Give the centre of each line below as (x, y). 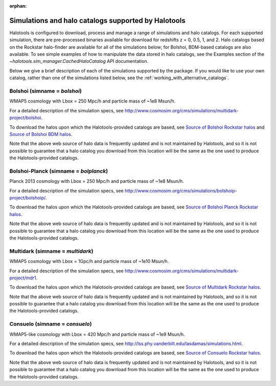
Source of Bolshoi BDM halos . (41, 134)
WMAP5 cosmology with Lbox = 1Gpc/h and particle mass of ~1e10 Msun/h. (89, 261)
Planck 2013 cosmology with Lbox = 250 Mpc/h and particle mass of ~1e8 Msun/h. (97, 181)
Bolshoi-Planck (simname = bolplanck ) (59, 171)
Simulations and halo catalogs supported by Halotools (98, 20)
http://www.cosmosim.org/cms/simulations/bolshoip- (181, 190)
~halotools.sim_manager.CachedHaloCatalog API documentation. (79, 61)
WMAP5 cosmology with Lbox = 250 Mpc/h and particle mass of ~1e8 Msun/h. (93, 101)
